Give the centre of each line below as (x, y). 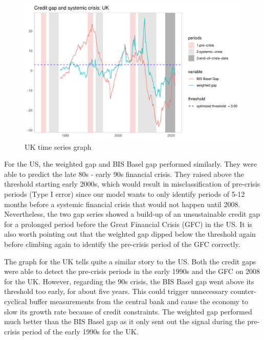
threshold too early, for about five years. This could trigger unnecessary (116, 291)
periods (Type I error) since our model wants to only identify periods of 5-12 (125, 194)
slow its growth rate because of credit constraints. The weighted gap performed (128, 311)
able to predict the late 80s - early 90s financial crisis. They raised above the (124, 174)
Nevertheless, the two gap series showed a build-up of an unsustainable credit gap (132, 214)
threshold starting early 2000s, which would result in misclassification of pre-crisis (132, 184)
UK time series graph (58, 146)
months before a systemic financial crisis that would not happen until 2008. (122, 204)
